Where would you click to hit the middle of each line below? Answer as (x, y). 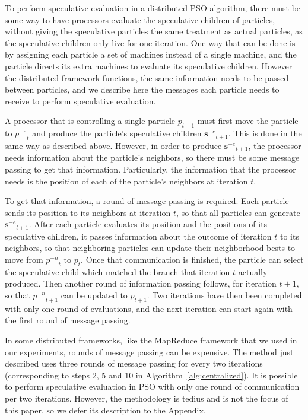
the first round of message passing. (68, 320)
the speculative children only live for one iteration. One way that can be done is (150, 42)
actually (253, 271)
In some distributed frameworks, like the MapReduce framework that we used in (151, 340)
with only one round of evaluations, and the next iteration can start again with (149, 308)
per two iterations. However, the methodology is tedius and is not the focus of (147, 398)
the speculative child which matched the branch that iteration (118, 271)
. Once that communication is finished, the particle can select (192, 259)
